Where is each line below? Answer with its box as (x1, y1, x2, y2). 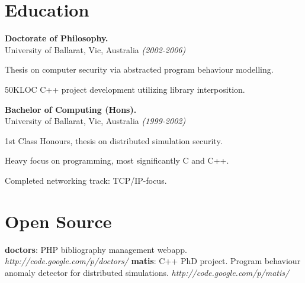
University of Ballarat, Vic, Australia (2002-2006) (5, 43, 186, 56)
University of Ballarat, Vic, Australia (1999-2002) (5, 115, 186, 127)
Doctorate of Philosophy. (5, 32, 108, 44)
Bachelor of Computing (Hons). (5, 103, 137, 115)
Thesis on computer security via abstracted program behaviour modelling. (5, 63, 274, 76)
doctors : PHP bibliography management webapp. (5, 243, 187, 255)
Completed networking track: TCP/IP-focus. (5, 174, 167, 186)
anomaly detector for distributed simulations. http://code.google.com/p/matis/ (5, 266, 290, 278)
